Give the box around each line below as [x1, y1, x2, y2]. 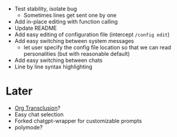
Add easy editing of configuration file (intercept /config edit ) [14, 31, 170, 38]
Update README [14, 24, 57, 32]
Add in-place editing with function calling [14, 18, 118, 25]
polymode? [14, 124, 43, 131]
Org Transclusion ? [14, 104, 61, 112]
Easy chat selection [14, 110, 64, 118]
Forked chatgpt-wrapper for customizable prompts [14, 117, 142, 124]
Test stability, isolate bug [14, 5, 77, 12]
